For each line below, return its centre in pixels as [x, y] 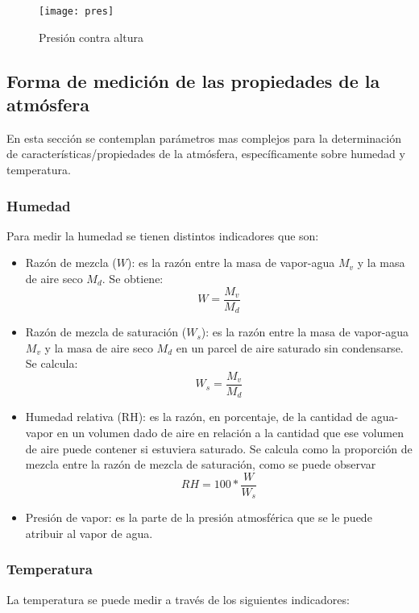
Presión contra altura [91, 37]
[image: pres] [77, 11]
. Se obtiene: [133, 279]
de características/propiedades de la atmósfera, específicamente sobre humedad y [206, 154]
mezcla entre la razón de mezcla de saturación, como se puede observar [201, 464]
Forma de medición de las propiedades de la [193, 80]
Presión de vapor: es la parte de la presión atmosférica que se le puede [199, 517]
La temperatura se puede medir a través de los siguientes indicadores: [178, 599]
